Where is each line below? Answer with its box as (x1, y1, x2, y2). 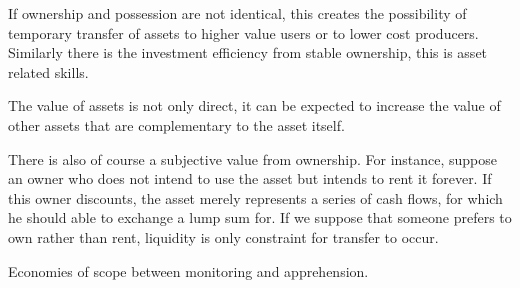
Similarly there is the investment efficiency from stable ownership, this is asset (8, 42, 488, 63)
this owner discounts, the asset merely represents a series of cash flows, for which (8, 187, 503, 208)
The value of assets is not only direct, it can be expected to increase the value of (8, 95, 501, 116)
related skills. (8, 61, 89, 82)
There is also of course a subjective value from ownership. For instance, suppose (8, 148, 498, 169)
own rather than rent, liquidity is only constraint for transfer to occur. (8, 226, 439, 247)
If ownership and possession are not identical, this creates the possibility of (8, 3, 467, 23)
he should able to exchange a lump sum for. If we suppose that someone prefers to (8, 207, 512, 228)
